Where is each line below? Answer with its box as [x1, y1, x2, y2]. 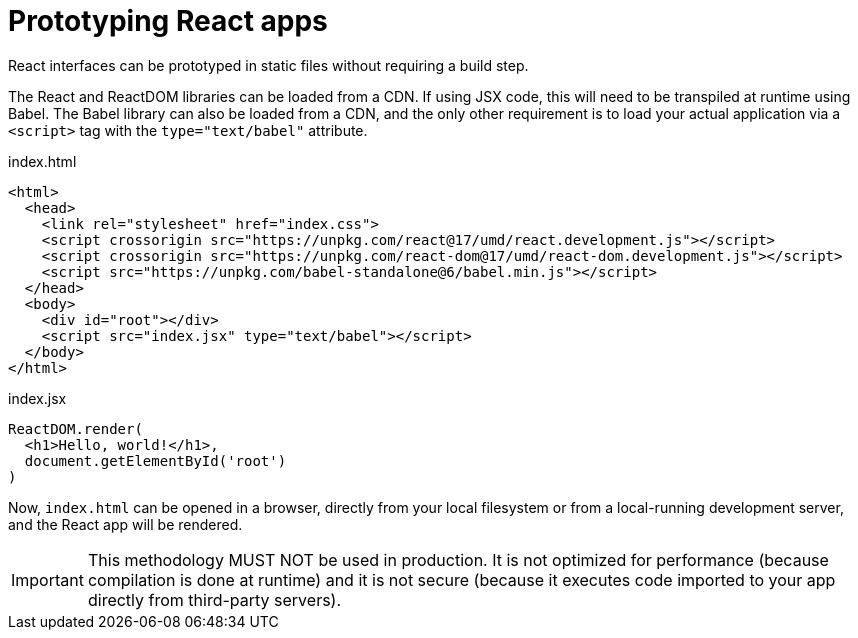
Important [11, 569, 84, 590]
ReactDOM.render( [8, 420, 143, 437]
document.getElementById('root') [24, 452, 287, 469]
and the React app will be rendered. [8, 515, 243, 533]
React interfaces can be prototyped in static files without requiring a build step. [8, 56, 529, 74]
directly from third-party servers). [87, 589, 342, 610]
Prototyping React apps [8, 4, 328, 38]
